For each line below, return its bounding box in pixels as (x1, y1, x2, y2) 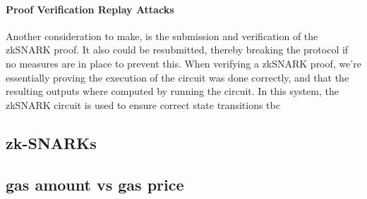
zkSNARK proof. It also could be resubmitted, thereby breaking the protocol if (6, 42, 349, 57)
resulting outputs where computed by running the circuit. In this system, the (6, 84, 339, 98)
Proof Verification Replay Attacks (6, 1, 174, 16)
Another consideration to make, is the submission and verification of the (6, 28, 318, 43)
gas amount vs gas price (6, 173, 184, 195)
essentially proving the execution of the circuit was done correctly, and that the (6, 70, 349, 84)
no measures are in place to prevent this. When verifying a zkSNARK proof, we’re (6, 56, 361, 70)
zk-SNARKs (6, 131, 97, 153)
